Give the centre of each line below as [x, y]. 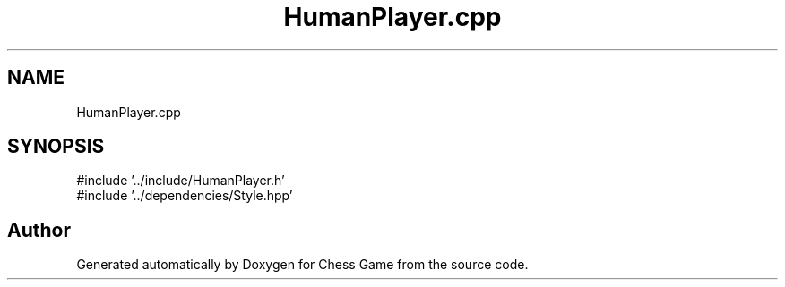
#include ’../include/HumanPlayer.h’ [181, 181]
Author [39, 230]
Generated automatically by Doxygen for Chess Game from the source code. [302, 265]
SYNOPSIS [56, 147]
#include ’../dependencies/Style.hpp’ [185, 196]
